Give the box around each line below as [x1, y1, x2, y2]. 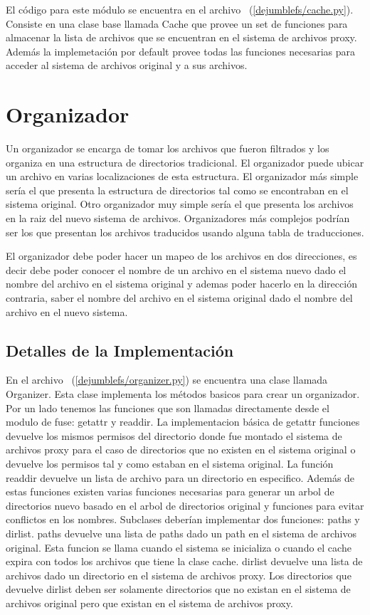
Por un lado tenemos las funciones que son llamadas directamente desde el [6, 400, 329, 415]
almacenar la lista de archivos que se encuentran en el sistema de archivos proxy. [6, 30, 357, 45]
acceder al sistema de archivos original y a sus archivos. [6, 58, 248, 73]
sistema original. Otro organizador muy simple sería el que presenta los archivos [6, 196, 354, 211]
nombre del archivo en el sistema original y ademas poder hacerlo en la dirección [6, 276, 357, 291]
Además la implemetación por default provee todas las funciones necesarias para [6, 43, 355, 58]
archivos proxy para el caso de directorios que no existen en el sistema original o [6, 442, 356, 457]
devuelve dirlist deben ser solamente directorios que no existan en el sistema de [6, 582, 351, 596]
